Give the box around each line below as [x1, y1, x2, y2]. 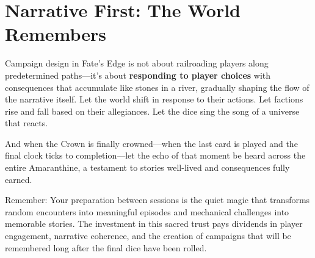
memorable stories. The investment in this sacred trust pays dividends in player [5, 217, 303, 230]
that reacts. [5, 116, 48, 129]
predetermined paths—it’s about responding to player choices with [5, 68, 271, 81]
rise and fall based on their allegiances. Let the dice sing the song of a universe [5, 104, 300, 117]
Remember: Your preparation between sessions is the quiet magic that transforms [5, 193, 310, 206]
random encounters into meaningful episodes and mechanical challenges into [5, 205, 289, 218]
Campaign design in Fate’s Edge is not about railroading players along [5, 57, 269, 70]
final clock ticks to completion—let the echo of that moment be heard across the [5, 149, 306, 162]
